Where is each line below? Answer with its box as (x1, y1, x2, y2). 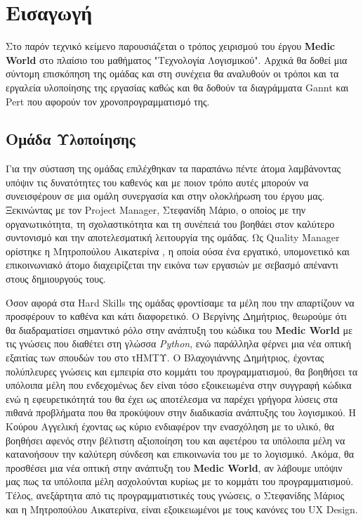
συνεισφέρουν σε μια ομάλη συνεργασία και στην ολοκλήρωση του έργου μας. (6, 188, 325, 203)
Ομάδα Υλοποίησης (6, 128, 136, 150)
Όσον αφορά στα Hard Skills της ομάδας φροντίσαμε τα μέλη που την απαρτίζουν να (6, 295, 355, 309)
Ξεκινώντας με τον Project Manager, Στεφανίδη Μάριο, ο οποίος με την (6, 202, 306, 217)
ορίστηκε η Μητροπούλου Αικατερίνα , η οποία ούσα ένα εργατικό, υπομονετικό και (6, 243, 350, 258)
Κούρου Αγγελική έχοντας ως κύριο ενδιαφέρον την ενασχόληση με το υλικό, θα (6, 418, 334, 433)
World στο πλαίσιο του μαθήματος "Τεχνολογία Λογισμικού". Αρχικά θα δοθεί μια (6, 52, 348, 67)
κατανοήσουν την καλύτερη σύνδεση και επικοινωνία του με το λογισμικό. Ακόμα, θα (6, 446, 354, 461)
